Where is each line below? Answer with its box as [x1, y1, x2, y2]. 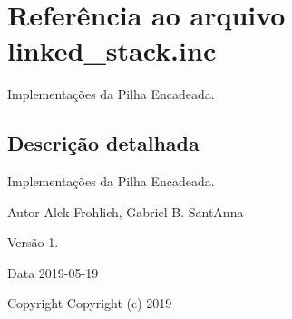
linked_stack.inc [7, 32, 217, 69]
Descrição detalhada [7, 129, 200, 157]
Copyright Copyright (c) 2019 [7, 294, 172, 313]
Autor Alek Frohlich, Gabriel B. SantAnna [7, 202, 244, 221]
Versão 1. [7, 233, 59, 252]
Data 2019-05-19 [7, 263, 99, 282]
